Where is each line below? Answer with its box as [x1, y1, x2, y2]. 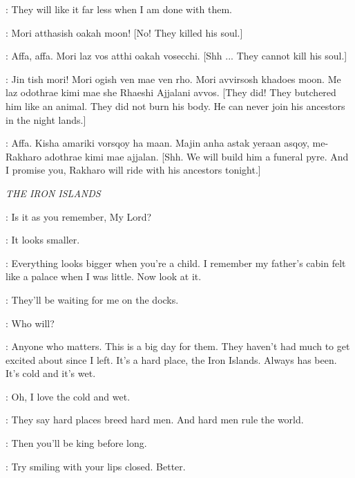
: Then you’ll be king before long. [6, 436, 147, 450]
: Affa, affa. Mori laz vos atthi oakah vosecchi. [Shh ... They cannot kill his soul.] [6, 48, 347, 63]
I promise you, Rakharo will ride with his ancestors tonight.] [6, 163, 261, 177]
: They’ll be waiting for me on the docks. [6, 292, 179, 306]
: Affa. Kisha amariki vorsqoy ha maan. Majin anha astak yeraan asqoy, [6, 136, 309, 150]
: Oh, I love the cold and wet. [6, 389, 131, 403]
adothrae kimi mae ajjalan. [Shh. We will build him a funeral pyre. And [44, 149, 349, 163]
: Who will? [6, 315, 55, 330]
